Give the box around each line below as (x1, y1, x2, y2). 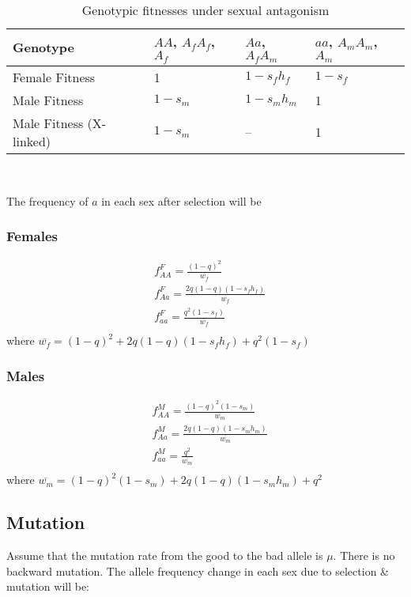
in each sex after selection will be (101, 192, 262, 209)
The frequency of (6, 192, 89, 209)
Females (6, 226, 58, 246)
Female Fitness (13, 67, 96, 86)
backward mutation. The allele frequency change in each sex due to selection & (6, 562, 389, 579)
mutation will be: (6, 578, 90, 595)
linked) (13, 131, 51, 150)
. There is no (333, 547, 395, 564)
